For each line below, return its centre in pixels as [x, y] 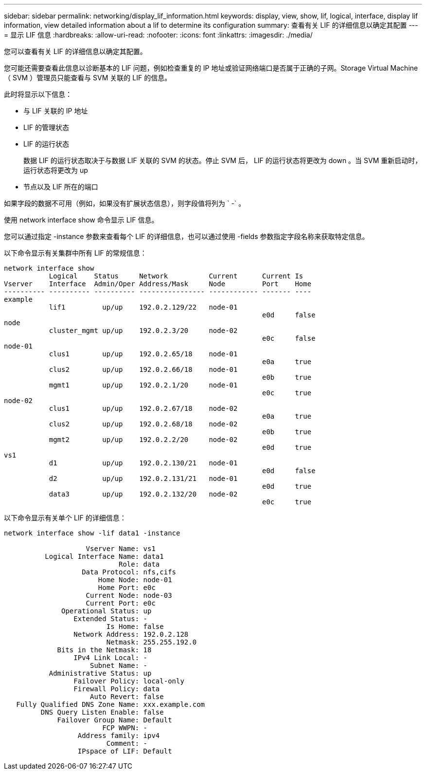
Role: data [139, 564]
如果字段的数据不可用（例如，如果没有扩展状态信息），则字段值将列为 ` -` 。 [125, 203]
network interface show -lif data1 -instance [92, 533]
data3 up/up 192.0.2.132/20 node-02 [143, 494]
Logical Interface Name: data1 [104, 556]
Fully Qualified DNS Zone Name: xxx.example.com [111, 704]
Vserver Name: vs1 [121, 549]
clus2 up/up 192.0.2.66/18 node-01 [143, 369]
